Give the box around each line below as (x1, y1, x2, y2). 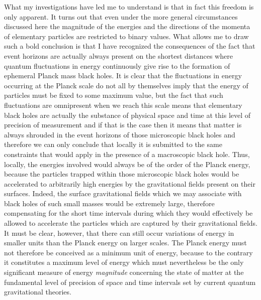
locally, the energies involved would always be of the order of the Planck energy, (4, 159, 250, 169)
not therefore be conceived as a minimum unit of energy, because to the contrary (4, 247, 253, 257)
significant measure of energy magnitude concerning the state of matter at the (4, 267, 244, 277)
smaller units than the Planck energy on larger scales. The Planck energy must (4, 237, 247, 248)
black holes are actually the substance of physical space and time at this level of (4, 109, 251, 120)
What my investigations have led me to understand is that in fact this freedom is (4, 2, 254, 12)
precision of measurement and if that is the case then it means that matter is (4, 119, 242, 130)
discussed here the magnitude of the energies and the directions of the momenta (4, 21, 250, 32)
